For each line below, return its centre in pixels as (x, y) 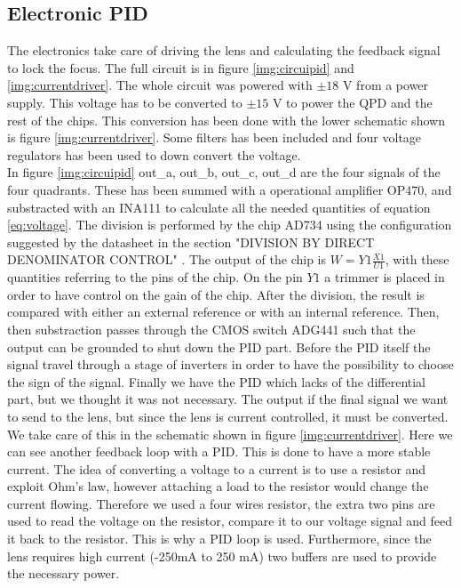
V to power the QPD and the (352, 102)
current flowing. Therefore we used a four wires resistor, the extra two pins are (221, 503)
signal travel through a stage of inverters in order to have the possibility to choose (230, 364)
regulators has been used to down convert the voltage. (154, 154)
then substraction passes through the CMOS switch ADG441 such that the (211, 329)
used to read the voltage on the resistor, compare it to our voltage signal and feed (230, 521)
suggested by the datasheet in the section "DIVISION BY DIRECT (191, 242)
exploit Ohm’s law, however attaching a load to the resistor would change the (218, 486)
